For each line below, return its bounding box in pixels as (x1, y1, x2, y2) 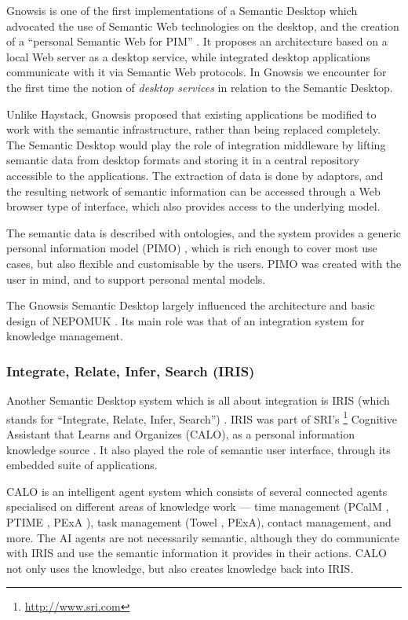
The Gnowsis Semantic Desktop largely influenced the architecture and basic (6, 297, 375, 314)
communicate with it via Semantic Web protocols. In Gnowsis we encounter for (6, 64, 387, 80)
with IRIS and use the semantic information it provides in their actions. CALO (6, 545, 387, 561)
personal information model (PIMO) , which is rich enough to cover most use (6, 240, 377, 256)
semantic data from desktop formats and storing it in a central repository (6, 152, 359, 168)
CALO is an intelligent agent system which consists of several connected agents (6, 482, 388, 499)
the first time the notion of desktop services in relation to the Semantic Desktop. (6, 79, 393, 95)
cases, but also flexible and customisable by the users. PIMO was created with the (6, 255, 402, 271)
